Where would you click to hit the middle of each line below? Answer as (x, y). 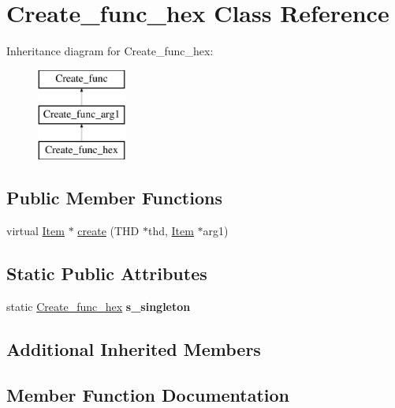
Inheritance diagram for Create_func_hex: (110, 51)
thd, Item (171, 230)
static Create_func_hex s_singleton (99, 306)
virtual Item (35, 230)
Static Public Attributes (107, 273)
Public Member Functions (114, 198)
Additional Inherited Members (134, 348)
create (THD (108, 230)
